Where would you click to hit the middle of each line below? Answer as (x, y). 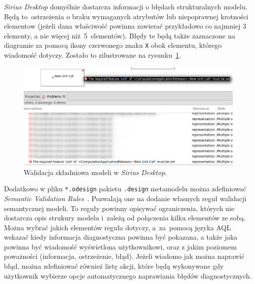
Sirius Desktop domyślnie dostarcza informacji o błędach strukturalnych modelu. (126, 6)
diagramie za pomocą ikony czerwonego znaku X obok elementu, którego (113, 45)
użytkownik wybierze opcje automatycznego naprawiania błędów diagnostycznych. (128, 275)
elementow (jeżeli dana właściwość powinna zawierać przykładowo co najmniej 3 (125, 26)
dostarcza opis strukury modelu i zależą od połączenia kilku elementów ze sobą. (125, 218)
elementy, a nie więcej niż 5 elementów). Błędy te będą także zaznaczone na (120, 35)
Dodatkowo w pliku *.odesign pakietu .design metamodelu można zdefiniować (125, 189)
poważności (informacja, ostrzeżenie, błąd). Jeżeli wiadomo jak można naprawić (124, 256)
